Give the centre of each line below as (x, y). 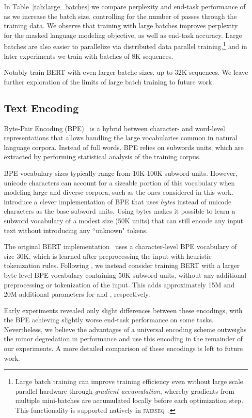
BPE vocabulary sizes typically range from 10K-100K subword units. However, (121, 173)
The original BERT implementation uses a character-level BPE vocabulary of (120, 246)
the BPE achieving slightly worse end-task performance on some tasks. (109, 320)
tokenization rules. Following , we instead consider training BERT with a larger (122, 265)
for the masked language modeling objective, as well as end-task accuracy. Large (123, 35)
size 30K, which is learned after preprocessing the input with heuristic (108, 256)
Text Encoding (41, 108)
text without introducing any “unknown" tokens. (76, 230)
